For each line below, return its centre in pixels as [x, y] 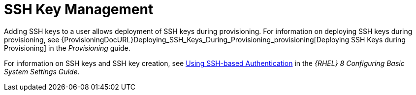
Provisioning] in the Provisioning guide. [67, 48]
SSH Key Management [79, 9]
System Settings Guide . [42, 71]
